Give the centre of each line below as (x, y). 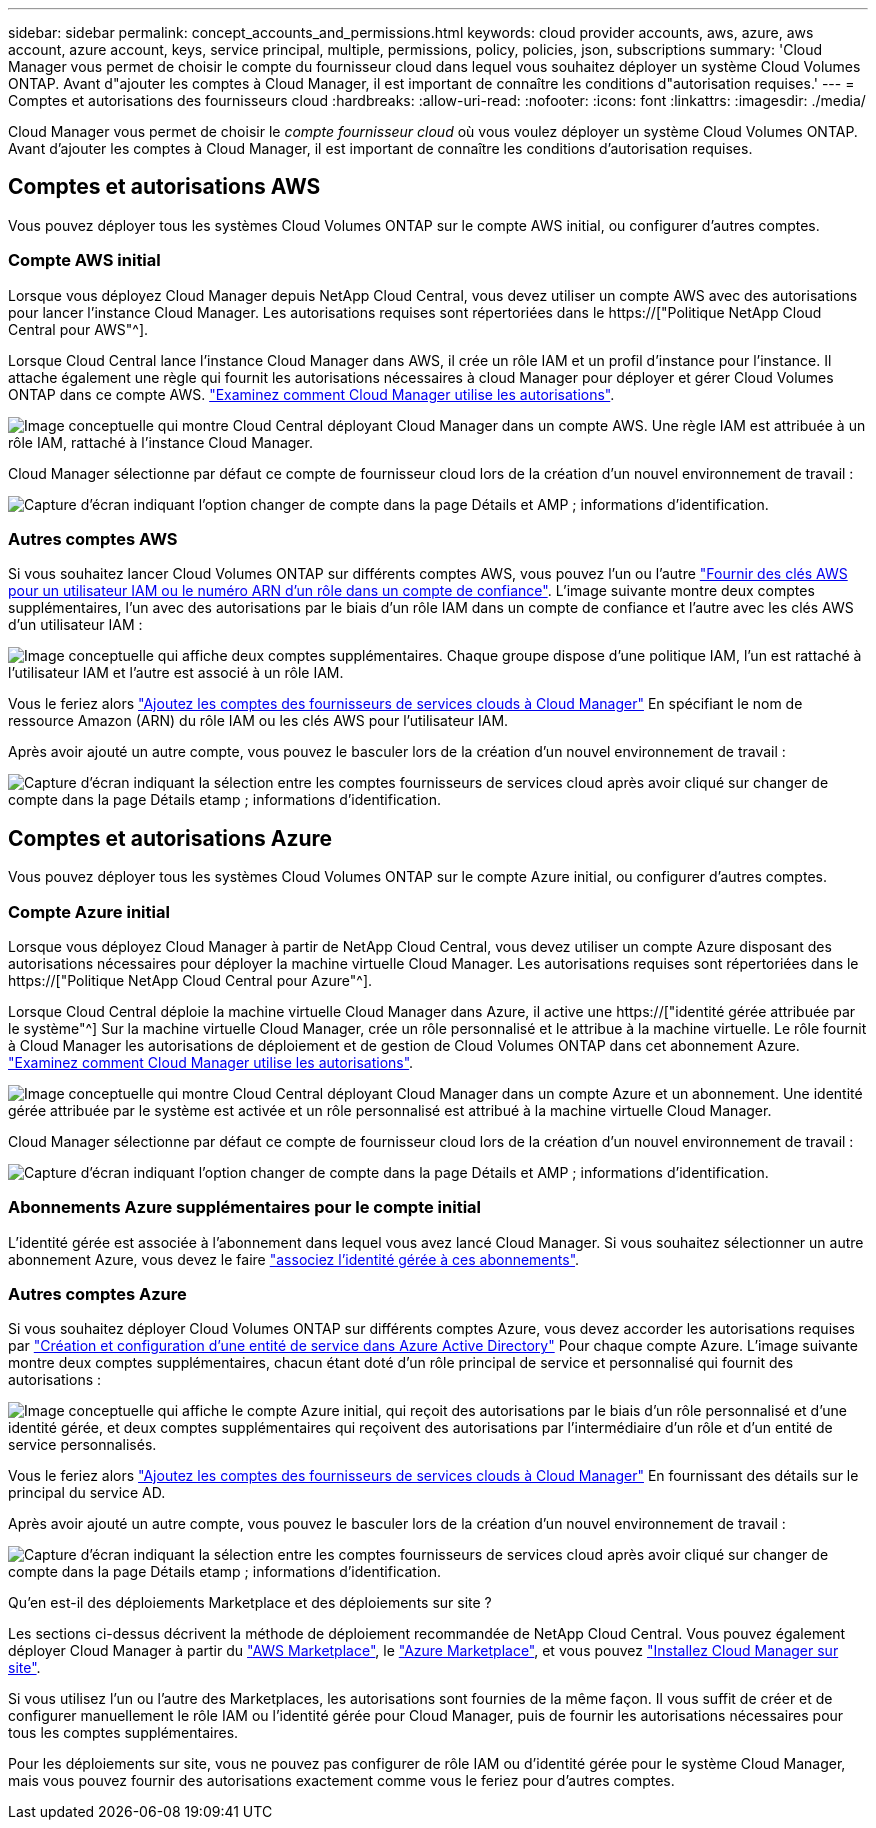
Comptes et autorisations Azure (170, 838)
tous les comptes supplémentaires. (123, 1733)
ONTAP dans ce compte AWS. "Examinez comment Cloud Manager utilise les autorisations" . (311, 394)
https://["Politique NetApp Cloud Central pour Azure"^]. (190, 980)
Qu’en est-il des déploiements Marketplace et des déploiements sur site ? (250, 1603)
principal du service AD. (87, 1493)
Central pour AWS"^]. (78, 329)
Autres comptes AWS (93, 538)
